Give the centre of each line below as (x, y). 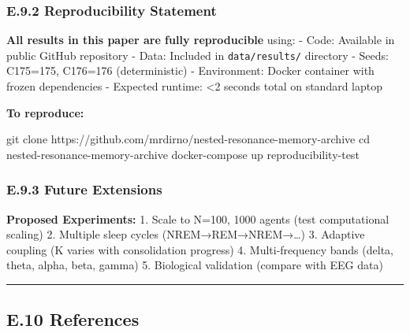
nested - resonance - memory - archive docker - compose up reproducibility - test (183, 154)
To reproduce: (45, 112)
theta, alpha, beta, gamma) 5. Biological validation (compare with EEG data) (195, 265)
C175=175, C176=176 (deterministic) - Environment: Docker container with (190, 70)
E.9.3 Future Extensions (84, 189)
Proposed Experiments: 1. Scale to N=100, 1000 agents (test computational (198, 218)
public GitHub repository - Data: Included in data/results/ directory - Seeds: (198, 55)
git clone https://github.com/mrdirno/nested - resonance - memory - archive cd (188, 139)
